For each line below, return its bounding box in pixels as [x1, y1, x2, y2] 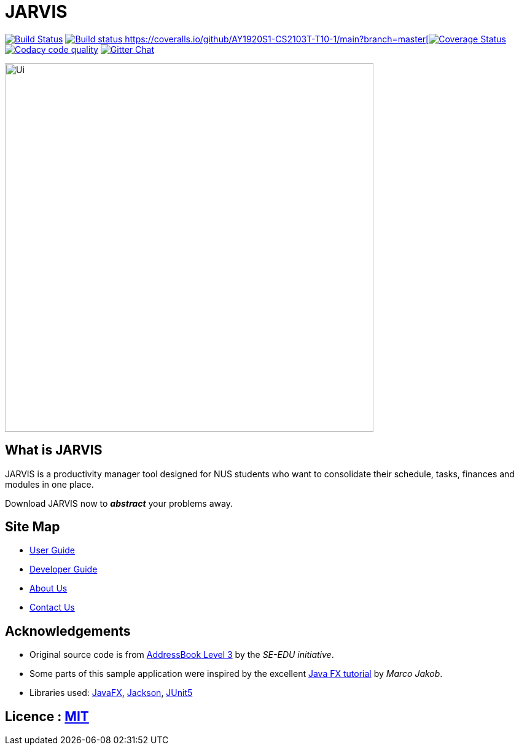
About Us [29, 583, 68, 594]
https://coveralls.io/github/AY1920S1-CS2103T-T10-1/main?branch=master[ [125, 33, 429, 44]
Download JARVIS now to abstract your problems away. [5, 498, 233, 509]
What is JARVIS [5, 442, 103, 458]
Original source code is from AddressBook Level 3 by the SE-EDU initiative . [29, 649, 334, 660]
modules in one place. [5, 479, 94, 490]
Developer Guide [29, 564, 98, 575]
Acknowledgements [5, 623, 131, 639]
